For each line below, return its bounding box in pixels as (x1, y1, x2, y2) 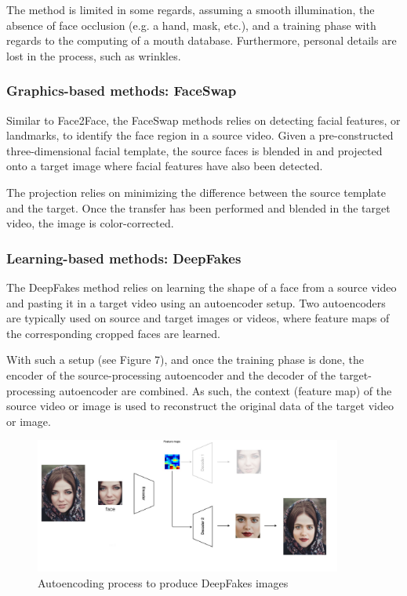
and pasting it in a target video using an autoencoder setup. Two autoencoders (6, 294, 386, 311)
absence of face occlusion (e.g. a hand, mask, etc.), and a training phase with (6, 16, 376, 33)
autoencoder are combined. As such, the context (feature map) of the (59, 382, 392, 398)
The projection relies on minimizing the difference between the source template (6, 184, 387, 200)
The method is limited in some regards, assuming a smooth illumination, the (6, 2, 375, 17)
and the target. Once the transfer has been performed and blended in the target (6, 199, 391, 216)
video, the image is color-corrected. (6, 215, 174, 231)
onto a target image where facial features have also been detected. (6, 158, 323, 174)
